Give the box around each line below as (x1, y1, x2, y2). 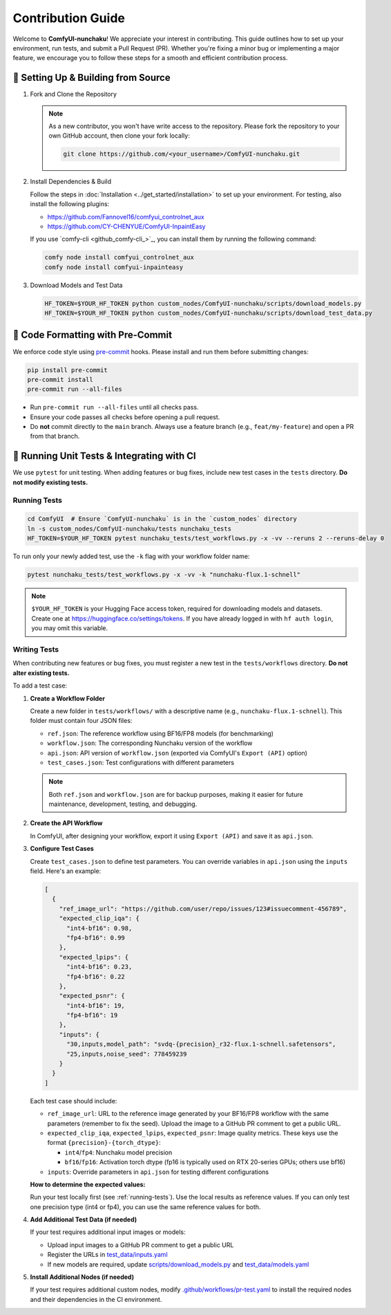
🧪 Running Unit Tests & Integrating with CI (12, 450, 196, 462)
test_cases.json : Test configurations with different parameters (47, 758, 235, 766)
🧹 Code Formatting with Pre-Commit (12, 329, 173, 341)
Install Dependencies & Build (30, 177, 112, 186)
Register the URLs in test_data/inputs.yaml (47, 1251, 169, 1259)
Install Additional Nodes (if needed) (30, 1273, 135, 1281)
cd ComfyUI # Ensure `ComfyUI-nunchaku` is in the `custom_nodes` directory (27, 515, 297, 523)
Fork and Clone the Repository (30, 90, 117, 98)
